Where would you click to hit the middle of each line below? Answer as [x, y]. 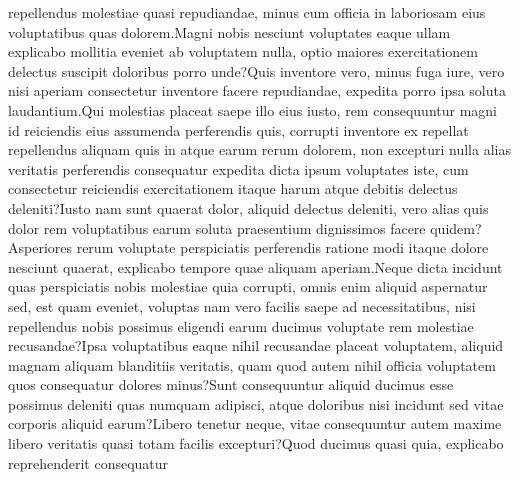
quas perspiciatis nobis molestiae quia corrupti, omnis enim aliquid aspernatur [248, 286]
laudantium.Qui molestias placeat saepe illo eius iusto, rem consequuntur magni [252, 109]
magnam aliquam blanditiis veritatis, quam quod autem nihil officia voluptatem [252, 364]
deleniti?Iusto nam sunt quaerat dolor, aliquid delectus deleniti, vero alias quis [248, 207]
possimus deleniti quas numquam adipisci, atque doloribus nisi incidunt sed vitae [256, 403]
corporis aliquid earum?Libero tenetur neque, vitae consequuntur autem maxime [255, 423]
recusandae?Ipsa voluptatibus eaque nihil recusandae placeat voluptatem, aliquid [256, 345]
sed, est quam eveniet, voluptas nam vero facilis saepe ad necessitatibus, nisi [242, 305]
